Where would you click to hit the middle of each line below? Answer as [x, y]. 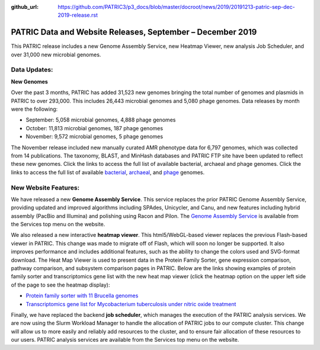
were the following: [34, 109]
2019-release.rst [78, 15]
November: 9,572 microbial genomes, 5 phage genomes [94, 137]
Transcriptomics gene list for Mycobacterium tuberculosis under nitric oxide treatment [131, 304]
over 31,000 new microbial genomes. [56, 54]
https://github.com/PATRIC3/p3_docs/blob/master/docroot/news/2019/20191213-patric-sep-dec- [177, 7]
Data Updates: [32, 70]
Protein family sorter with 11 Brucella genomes [82, 296]
